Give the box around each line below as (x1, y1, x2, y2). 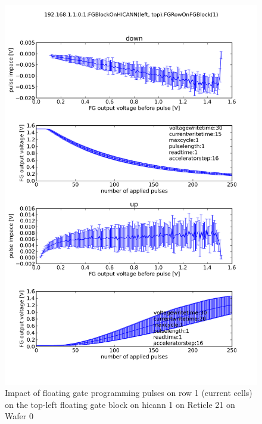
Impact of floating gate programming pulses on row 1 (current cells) (5, 386, 252, 399)
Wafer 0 (5, 410, 33, 422)
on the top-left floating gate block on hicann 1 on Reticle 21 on (5, 398, 235, 410)
